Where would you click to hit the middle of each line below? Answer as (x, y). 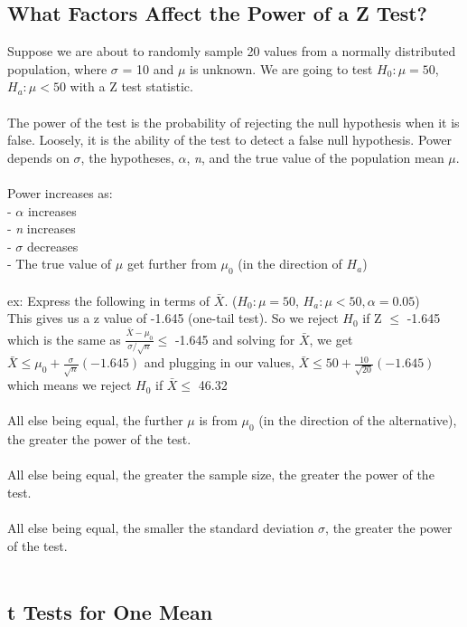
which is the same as (64, 339)
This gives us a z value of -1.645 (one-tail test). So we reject (173, 318)
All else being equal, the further (95, 420)
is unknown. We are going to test (281, 68)
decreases (52, 246)
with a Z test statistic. (131, 86)
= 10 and (148, 68)
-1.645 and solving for (235, 339)
